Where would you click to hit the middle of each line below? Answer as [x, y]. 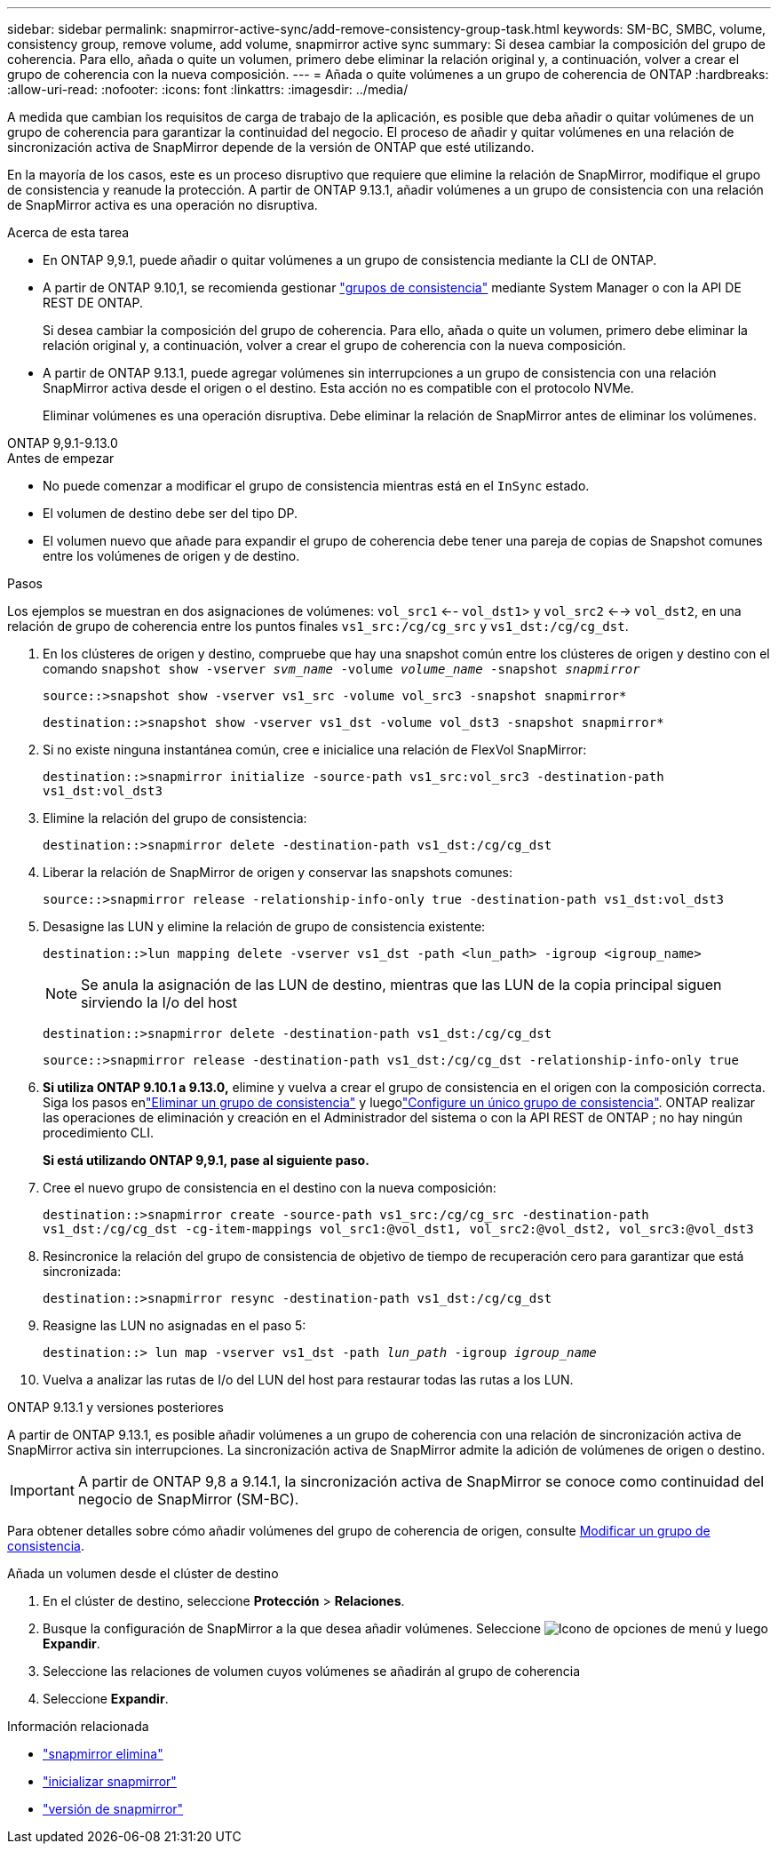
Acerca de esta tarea [68, 232]
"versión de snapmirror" [113, 1809]
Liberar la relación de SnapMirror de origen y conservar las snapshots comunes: [278, 872]
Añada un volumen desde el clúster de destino [143, 1573]
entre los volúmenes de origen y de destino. [171, 556]
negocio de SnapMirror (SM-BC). [188, 1499]
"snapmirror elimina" [103, 1754]
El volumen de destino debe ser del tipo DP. [171, 513]
